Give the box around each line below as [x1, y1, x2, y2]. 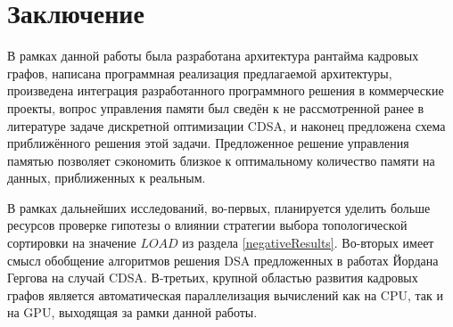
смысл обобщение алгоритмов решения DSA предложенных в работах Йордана [7, 250, 439, 269]
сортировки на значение [7, 233, 136, 252]
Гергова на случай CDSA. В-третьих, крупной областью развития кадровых [7, 268, 418, 287]
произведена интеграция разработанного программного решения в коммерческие [7, 81, 444, 100]
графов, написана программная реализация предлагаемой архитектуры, [7, 63, 392, 82]
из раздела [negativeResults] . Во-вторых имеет [182, 233, 434, 252]
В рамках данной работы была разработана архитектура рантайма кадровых [7, 46, 419, 65]
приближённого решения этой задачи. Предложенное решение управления [7, 134, 409, 152]
